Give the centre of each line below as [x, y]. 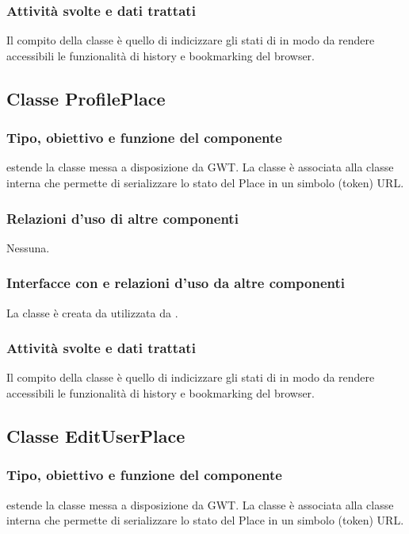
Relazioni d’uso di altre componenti [122, 218]
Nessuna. [28, 247]
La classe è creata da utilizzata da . [92, 312]
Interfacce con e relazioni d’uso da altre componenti [176, 283]
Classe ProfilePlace [86, 98]
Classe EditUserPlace [96, 436]
